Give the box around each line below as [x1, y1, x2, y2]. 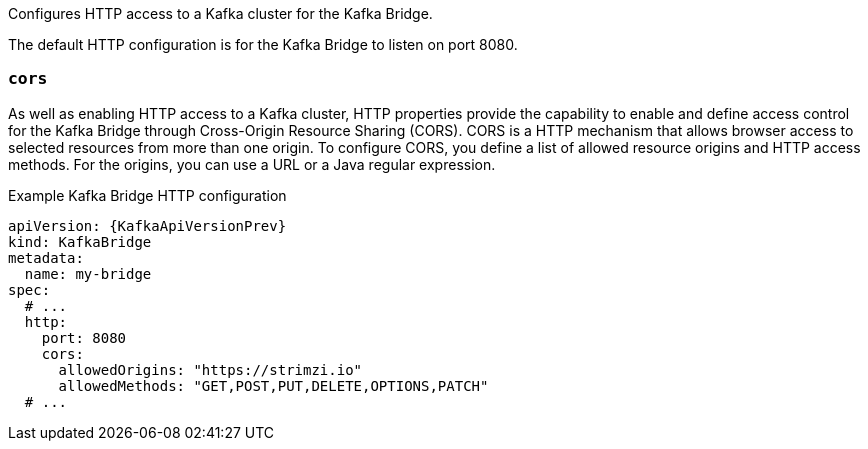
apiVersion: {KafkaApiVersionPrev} [8, 217, 287, 234]
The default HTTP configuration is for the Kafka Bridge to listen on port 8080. [8, 36, 518, 53]
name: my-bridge [24, 265, 152, 282]
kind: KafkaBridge [8, 233, 152, 250]
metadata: [8, 249, 84, 266]
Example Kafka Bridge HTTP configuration [8, 186, 287, 204]
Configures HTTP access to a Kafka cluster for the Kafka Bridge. [8, 5, 433, 22]
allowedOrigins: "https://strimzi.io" [58, 361, 363, 378]
